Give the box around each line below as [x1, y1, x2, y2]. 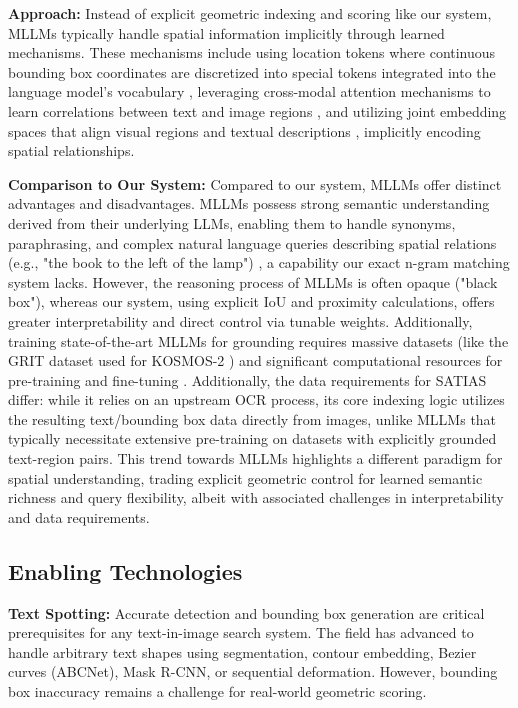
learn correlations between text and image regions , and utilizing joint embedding [8, 100, 507, 121]
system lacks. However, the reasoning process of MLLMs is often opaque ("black [8, 271, 498, 292]
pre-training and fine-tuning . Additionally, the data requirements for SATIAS [8, 369, 487, 390]
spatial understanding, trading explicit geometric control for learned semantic [8, 467, 483, 488]
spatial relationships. [8, 140, 135, 161]
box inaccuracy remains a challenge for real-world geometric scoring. [8, 681, 427, 702]
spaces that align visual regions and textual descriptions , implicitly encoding [8, 120, 481, 141]
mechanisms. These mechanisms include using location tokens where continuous [8, 42, 496, 63]
